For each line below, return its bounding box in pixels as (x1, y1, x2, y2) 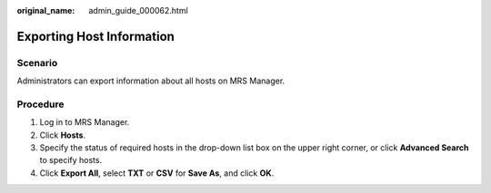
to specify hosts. (39, 155, 103, 166)
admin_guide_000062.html (88, 5, 188, 15)
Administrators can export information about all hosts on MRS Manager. (16, 75, 286, 86)
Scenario (16, 56, 58, 69)
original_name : (16, 5, 75, 15)
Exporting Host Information (16, 28, 175, 44)
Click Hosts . (39, 130, 86, 140)
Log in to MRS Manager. (39, 117, 130, 128)
